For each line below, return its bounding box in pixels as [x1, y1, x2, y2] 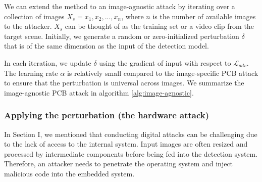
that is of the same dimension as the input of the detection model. [4, 40, 209, 51]
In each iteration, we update [4, 57, 91, 68]
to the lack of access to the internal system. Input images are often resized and [4, 139, 248, 149]
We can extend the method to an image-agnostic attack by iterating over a [4, 1, 235, 11]
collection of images [4, 11, 65, 21]
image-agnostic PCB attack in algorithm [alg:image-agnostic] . [4, 87, 194, 98]
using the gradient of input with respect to [99, 57, 231, 68]
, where [121, 11, 144, 21]
